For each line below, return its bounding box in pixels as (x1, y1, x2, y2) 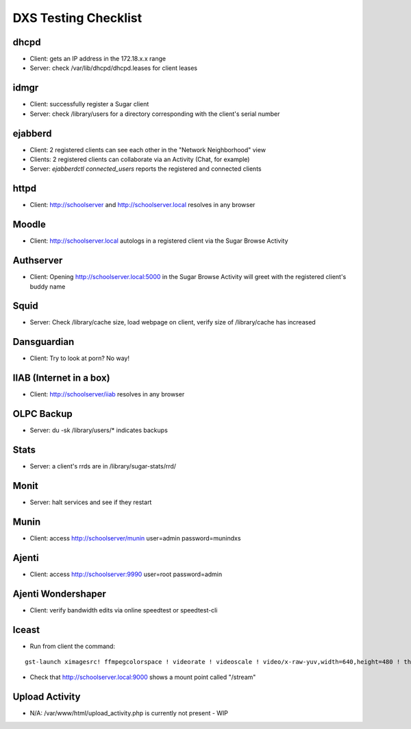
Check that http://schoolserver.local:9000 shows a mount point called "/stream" (29, 673, 256, 682)
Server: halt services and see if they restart (29, 498, 152, 506)
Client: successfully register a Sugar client (29, 100, 149, 108)
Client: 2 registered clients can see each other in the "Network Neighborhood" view (29, 145, 266, 154)
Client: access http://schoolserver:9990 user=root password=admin (29, 570, 223, 578)
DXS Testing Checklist (12, 10, 142, 25)
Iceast (12, 624, 40, 636)
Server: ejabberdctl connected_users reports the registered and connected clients (29, 165, 262, 173)
